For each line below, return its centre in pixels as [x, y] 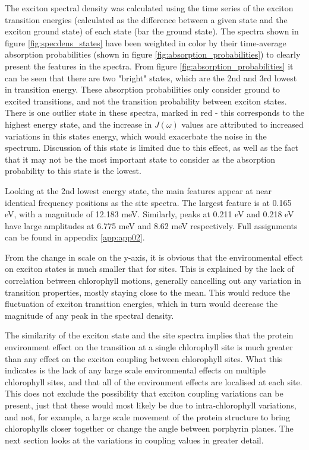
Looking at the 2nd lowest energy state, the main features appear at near [138, 190]
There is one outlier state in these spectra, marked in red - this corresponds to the [154, 113]
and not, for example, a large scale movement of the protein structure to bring [147, 416]
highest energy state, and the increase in [78, 124]
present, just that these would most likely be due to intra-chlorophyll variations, [151, 405]
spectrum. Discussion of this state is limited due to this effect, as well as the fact [152, 148]
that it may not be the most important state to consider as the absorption [140, 159]
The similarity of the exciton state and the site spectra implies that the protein [149, 335]
